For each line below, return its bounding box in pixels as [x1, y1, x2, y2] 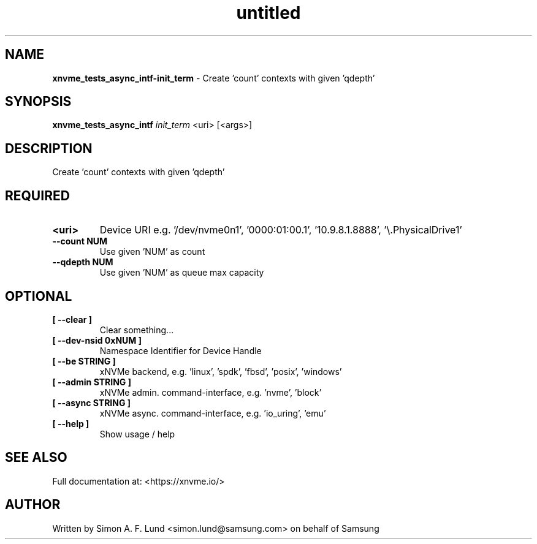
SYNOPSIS [5, 94, 72, 110]
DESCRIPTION [5, 140, 93, 156]
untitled [236, 2, 301, 23]
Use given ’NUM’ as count [99, 246, 205, 257]
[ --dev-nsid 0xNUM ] [52, 334, 142, 346]
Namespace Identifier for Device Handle [99, 345, 262, 356]
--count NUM [52, 236, 108, 247]
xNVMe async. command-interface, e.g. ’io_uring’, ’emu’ [99, 407, 326, 418]
